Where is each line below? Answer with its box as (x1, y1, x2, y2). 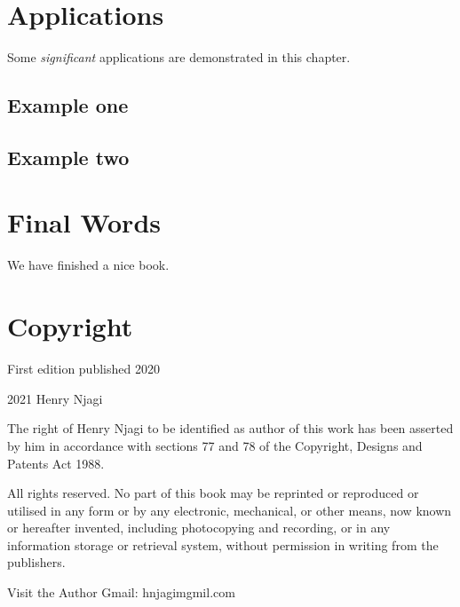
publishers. (7, 553, 66, 572)
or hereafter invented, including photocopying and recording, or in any (7, 518, 391, 537)
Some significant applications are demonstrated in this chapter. (7, 48, 351, 67)
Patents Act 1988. (7, 453, 105, 472)
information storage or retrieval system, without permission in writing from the (7, 535, 439, 554)
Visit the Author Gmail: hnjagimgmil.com (7, 583, 235, 602)
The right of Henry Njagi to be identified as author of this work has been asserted (7, 419, 454, 438)
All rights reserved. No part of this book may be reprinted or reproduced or (7, 484, 419, 502)
